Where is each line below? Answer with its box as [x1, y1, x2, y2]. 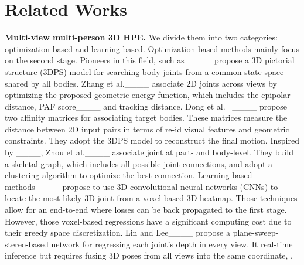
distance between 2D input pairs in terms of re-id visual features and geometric [5, 123, 289, 135]
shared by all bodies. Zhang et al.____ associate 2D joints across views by [5, 77, 277, 89]
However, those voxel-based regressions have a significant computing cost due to [5, 215, 292, 227]
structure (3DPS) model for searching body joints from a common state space [5, 65, 284, 77]
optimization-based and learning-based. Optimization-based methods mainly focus [5, 42, 299, 55]
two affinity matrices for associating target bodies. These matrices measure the [5, 111, 288, 124]
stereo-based [5, 237, 49, 250]
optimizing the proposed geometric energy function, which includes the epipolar [5, 89, 291, 101]
